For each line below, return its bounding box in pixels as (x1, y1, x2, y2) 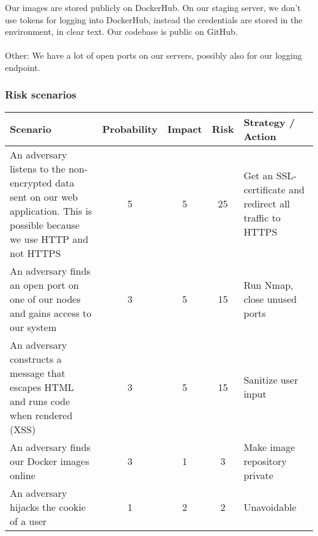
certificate (243, 182, 286, 197)
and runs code (10, 393, 70, 408)
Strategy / (243, 114, 295, 129)
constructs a (10, 351, 62, 366)
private (243, 467, 273, 482)
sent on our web (10, 189, 78, 204)
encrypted (10, 175, 52, 190)
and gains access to (10, 305, 92, 320)
